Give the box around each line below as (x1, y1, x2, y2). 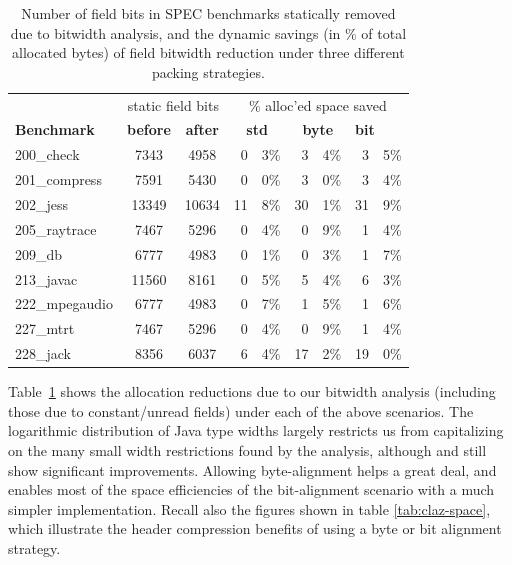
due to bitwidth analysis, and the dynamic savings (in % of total (10, 22, 407, 43)
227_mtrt (15, 318, 75, 339)
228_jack (15, 343, 71, 364)
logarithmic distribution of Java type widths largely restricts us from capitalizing (8, 420, 504, 441)
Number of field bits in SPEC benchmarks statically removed (21, 3, 396, 23)
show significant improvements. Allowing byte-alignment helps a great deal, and (8, 459, 497, 480)
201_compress (15, 169, 102, 190)
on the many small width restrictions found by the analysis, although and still (8, 439, 487, 460)
